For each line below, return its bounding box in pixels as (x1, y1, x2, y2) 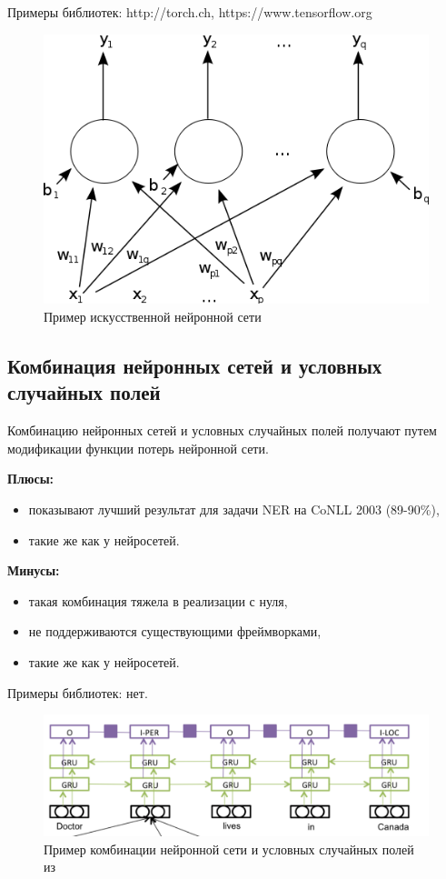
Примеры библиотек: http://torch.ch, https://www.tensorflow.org (7, 3, 372, 21)
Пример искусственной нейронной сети (44, 306, 262, 325)
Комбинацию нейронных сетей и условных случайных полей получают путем (7, 421, 437, 440)
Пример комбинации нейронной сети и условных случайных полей (44, 839, 414, 858)
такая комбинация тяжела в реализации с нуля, (28, 591, 288, 610)
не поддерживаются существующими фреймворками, (28, 622, 322, 641)
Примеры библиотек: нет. (7, 683, 148, 702)
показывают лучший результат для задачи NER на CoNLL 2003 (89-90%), (28, 499, 440, 518)
